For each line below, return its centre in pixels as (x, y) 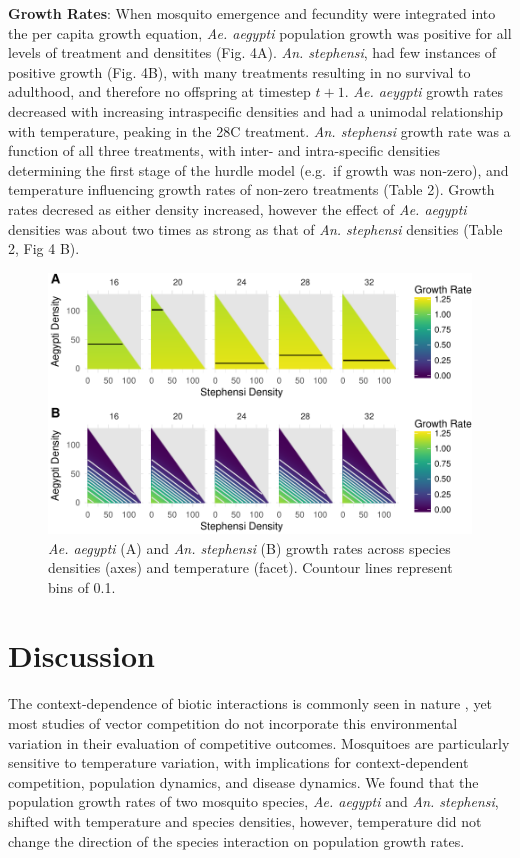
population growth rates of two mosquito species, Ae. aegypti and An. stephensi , (253, 801)
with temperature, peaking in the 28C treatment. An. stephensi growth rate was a (259, 130)
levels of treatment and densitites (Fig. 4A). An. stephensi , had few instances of (252, 52)
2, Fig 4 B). (44, 248)
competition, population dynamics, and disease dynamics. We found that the (243, 781)
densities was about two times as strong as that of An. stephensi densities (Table (255, 228)
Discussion (81, 655)
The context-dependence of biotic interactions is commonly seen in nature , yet (250, 703)
